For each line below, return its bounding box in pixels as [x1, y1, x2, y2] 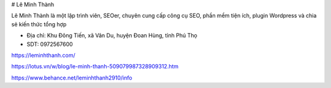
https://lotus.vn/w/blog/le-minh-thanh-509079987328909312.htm [11, 63, 179, 70]
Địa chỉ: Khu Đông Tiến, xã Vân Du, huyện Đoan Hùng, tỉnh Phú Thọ [26, 32, 197, 39]
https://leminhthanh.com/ [11, 51, 76, 59]
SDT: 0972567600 [26, 40, 73, 48]
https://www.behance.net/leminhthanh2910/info [11, 74, 132, 81]
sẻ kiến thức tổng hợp [11, 20, 67, 28]
